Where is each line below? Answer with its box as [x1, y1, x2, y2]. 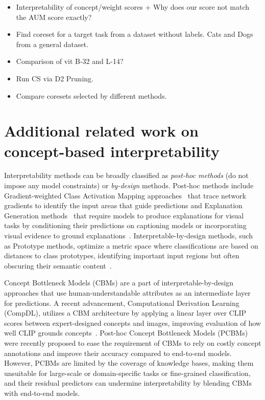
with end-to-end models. [4, 387, 80, 398]
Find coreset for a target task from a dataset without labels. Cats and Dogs [16, 29, 253, 39]
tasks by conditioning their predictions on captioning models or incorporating [4, 220, 247, 231]
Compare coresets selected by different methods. [16, 90, 167, 101]
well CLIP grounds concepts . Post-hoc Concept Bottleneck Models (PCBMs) [4, 327, 248, 338]
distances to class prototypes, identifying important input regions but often [4, 250, 239, 261]
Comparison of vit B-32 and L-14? [16, 56, 124, 66]
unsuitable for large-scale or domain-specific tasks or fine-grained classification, [4, 367, 251, 378]
